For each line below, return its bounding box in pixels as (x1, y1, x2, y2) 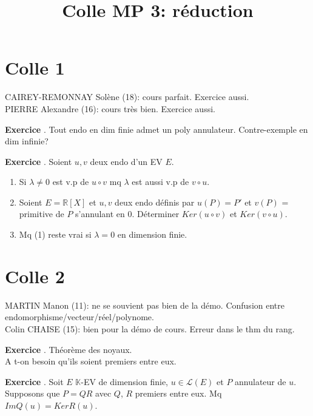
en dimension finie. (117, 228, 187, 241)
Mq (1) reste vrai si (19, 228, 92, 241)
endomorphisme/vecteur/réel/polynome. (5, 310, 154, 323)
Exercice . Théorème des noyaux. (5, 343, 132, 355)
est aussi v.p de (132, 175, 189, 188)
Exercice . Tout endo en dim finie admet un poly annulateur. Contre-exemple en (5, 122, 308, 135)
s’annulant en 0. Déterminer (75, 207, 180, 220)
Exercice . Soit (5, 375, 64, 387)
